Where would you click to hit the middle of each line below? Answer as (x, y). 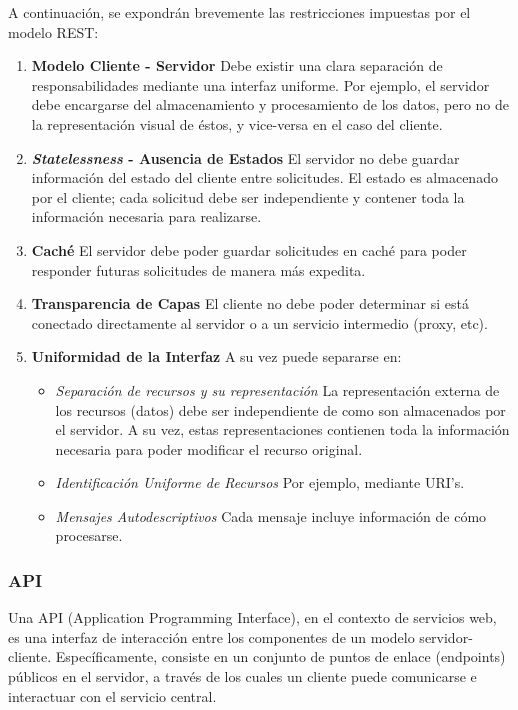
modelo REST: (53, 31)
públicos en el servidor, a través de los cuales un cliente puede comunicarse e (242, 676)
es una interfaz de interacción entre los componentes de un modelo (211, 636)
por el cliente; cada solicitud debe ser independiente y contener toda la (248, 196)
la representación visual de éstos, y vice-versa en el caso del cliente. (237, 123)
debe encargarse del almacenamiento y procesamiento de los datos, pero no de (270, 104)
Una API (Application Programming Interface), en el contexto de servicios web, (252, 617)
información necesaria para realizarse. (146, 216)
